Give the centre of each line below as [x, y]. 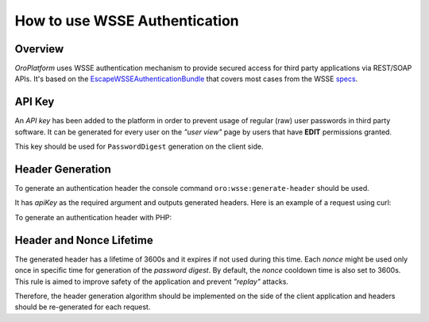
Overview [39, 49]
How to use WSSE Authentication [127, 21]
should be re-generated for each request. [83, 307]
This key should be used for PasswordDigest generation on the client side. [139, 146]
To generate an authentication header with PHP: [93, 217]
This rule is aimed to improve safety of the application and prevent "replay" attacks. [152, 281]
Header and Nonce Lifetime [84, 240]
